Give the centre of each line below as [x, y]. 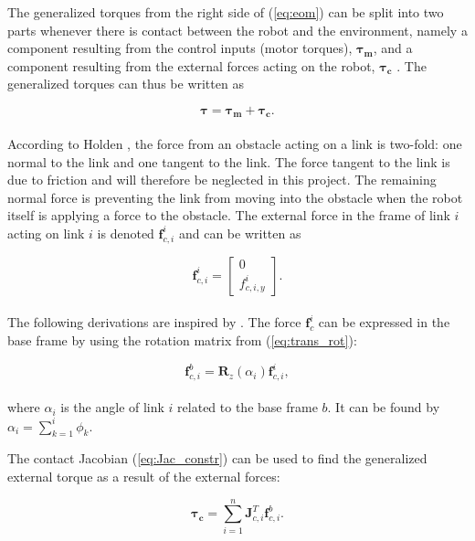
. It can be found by [384, 407]
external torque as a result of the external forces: [144, 476]
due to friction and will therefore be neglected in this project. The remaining [222, 180]
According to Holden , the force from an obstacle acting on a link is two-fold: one [235, 144]
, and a [393, 48]
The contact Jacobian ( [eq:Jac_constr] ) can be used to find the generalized [217, 458]
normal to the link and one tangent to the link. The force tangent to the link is [229, 161]
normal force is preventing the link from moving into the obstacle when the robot [235, 197]
